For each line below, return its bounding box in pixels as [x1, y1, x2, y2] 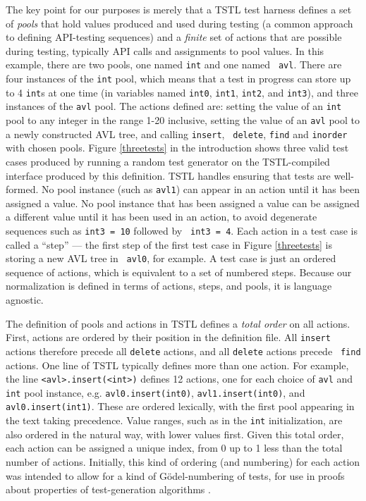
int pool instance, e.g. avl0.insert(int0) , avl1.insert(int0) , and [6, 385, 305, 400]
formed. [6, 182, 39, 197]
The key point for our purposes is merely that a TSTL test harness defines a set [6, 2, 352, 16]
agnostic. [6, 292, 44, 307]
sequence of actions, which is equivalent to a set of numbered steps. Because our [6, 264, 352, 279]
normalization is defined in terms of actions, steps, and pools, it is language [6, 278, 332, 293]
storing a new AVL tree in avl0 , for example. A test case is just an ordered [6, 251, 336, 266]
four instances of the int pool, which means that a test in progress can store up [6, 71, 351, 86]
